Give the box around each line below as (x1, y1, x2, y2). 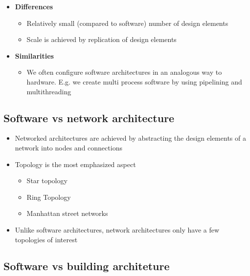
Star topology (26, 175, 68, 186)
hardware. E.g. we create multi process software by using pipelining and (26, 76, 242, 86)
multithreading (26, 86, 71, 96)
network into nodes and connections (15, 142, 122, 152)
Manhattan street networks (26, 208, 108, 218)
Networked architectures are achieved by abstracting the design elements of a (15, 133, 246, 143)
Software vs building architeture (3, 258, 170, 273)
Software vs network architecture (3, 110, 175, 125)
